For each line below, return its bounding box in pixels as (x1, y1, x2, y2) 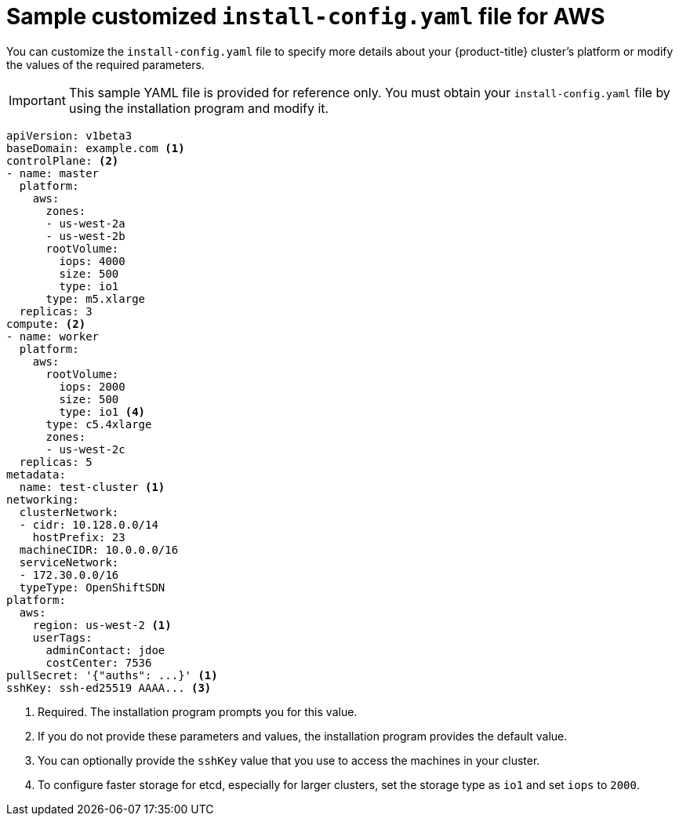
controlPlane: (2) (6, 154, 119, 167)
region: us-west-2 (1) (32, 618, 172, 631)
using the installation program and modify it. (68, 100, 329, 116)
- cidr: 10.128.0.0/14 (19, 518, 158, 531)
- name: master (6, 166, 100, 180)
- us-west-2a (45, 216, 125, 230)
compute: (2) (6, 317, 86, 330)
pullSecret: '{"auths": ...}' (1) (6, 668, 218, 682)
